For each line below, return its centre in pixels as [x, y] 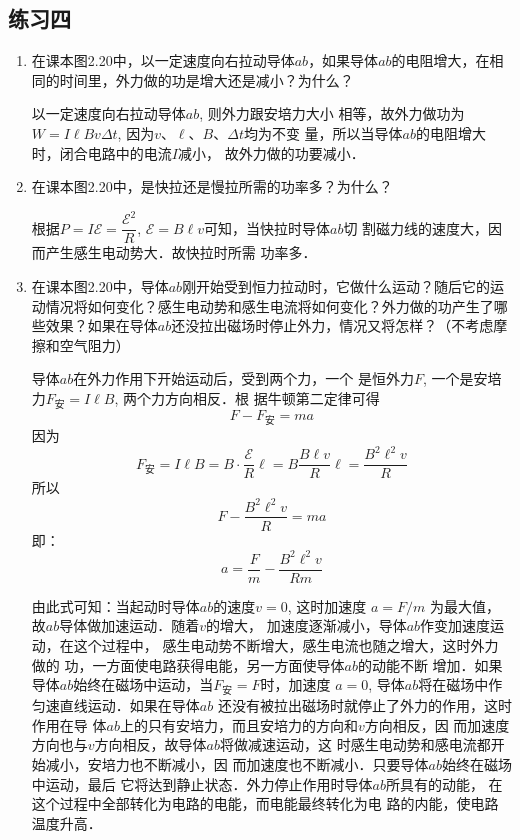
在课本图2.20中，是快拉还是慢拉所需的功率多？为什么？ [212, 186]
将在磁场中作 [460, 684]
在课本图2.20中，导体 [100, 285]
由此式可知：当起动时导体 [115, 605]
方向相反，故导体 [150, 744]
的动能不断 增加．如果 [430, 664]
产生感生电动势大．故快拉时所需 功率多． [181, 252]
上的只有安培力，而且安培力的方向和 [238, 724]
